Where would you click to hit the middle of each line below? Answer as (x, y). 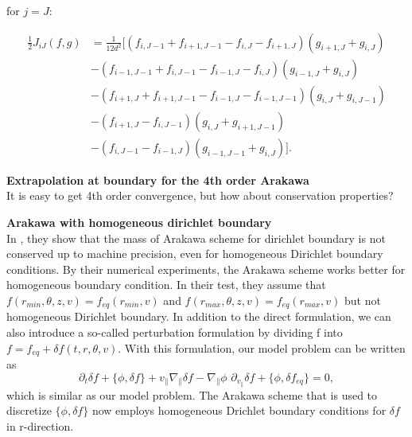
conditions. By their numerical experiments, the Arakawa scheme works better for (206, 269)
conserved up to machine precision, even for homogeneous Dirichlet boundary (195, 254)
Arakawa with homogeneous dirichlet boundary (139, 222)
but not (363, 300)
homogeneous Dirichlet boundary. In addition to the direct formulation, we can (199, 316)
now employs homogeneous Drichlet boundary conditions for (239, 410)
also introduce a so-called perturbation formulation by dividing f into (175, 332)
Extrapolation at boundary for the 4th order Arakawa (158, 179)
